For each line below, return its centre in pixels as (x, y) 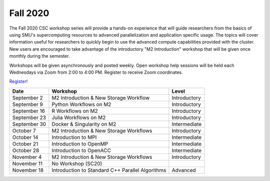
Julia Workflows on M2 (79, 117)
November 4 (27, 157)
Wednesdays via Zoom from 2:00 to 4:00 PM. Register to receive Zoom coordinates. (96, 72)
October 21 (25, 144)
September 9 (28, 104)
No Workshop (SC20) (77, 163)
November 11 (27, 163)
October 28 (26, 150)
